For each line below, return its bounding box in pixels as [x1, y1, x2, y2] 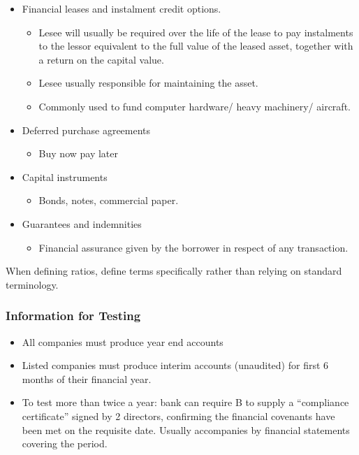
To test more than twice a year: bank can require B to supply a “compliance [22, 395, 349, 410]
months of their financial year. [22, 371, 152, 386]
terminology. [6, 277, 59, 291]
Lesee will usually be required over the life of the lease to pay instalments [38, 24, 353, 39]
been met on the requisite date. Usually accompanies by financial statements [22, 422, 350, 437]
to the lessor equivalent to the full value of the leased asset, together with [38, 38, 353, 53]
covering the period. [22, 436, 108, 451]
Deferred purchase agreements [22, 122, 151, 137]
